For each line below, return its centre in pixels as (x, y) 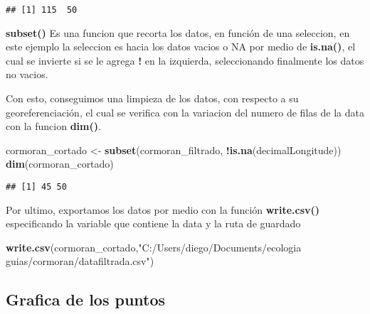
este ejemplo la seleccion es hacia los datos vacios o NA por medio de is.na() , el (181, 47)
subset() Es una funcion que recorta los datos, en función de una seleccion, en (178, 32)
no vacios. (27, 74)
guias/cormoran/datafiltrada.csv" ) (80, 261)
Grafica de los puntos (86, 299)
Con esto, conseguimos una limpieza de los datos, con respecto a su (152, 98)
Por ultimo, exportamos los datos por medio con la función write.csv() (163, 209)
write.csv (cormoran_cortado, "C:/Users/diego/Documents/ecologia (154, 247)
